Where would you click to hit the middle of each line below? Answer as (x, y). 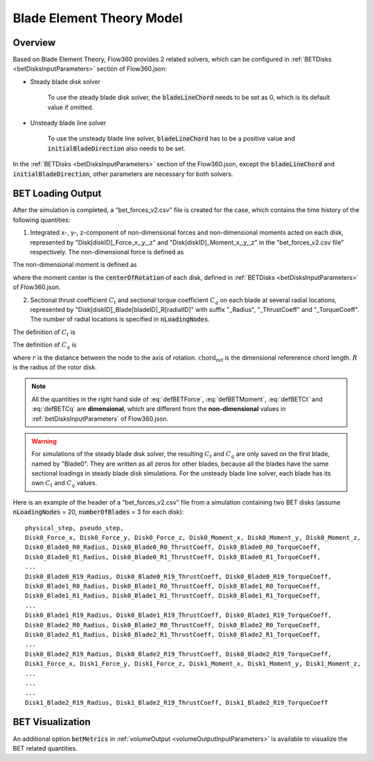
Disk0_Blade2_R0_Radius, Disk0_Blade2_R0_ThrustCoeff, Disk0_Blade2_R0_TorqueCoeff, (173, 625)
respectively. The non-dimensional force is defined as (107, 252)
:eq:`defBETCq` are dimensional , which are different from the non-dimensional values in (159, 409)
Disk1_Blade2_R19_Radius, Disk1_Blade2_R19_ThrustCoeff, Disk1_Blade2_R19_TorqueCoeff (177, 702)
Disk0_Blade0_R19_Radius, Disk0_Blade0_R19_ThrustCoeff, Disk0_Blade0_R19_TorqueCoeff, (179, 576)
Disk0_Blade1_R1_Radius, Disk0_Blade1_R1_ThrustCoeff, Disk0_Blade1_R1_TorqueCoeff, (173, 596)
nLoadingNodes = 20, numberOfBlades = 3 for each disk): (98, 512)
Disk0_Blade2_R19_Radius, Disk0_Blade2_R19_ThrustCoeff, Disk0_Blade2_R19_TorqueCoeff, (179, 654)
